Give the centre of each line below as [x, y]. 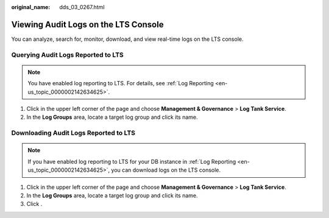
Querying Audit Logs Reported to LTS [68, 55]
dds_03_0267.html [82, 7]
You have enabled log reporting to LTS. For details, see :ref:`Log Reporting [121, 83]
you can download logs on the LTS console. [166, 170]
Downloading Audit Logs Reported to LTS [73, 133]
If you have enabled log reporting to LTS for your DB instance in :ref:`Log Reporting [132, 161]
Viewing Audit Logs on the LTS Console [87, 24]
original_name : [31, 7]
